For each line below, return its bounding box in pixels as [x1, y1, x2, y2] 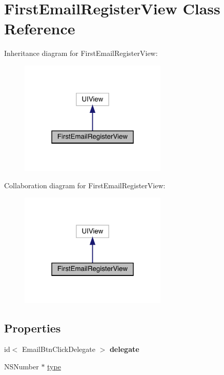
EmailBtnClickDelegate [22, 344, 95, 354]
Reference [4, 18, 75, 39]
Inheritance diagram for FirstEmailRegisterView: [4, 48, 158, 58]
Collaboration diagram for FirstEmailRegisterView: [4, 180, 166, 190]
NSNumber [4, 361, 39, 371]
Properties [4, 320, 61, 335]
